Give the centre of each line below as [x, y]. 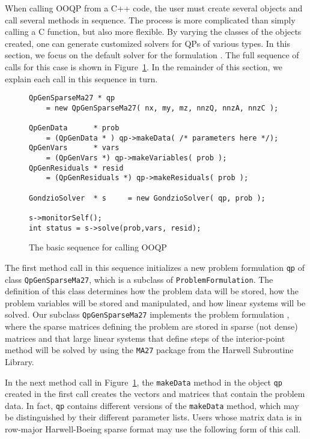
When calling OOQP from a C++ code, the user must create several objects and [154, 8]
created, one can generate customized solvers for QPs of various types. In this [147, 43]
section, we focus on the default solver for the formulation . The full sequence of [152, 55]
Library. [20, 361]
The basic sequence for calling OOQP [98, 247]
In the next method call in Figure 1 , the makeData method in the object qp [144, 382]
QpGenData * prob [74, 128]
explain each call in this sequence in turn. [81, 78]
